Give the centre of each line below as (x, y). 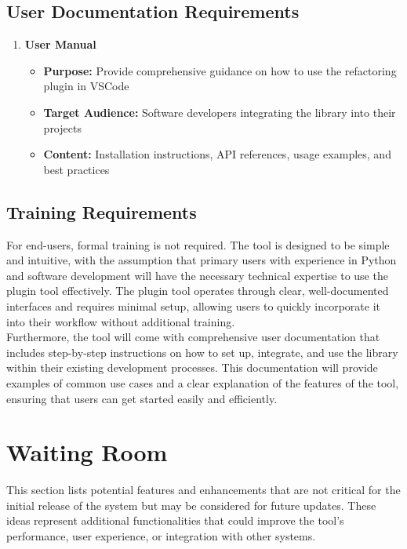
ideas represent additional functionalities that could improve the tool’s (175, 520)
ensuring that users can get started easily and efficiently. (142, 398)
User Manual (60, 44)
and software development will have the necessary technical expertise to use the (197, 275)
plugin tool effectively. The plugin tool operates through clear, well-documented (198, 291)
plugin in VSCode (86, 86)
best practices (76, 169)
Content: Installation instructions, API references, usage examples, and (217, 154)
